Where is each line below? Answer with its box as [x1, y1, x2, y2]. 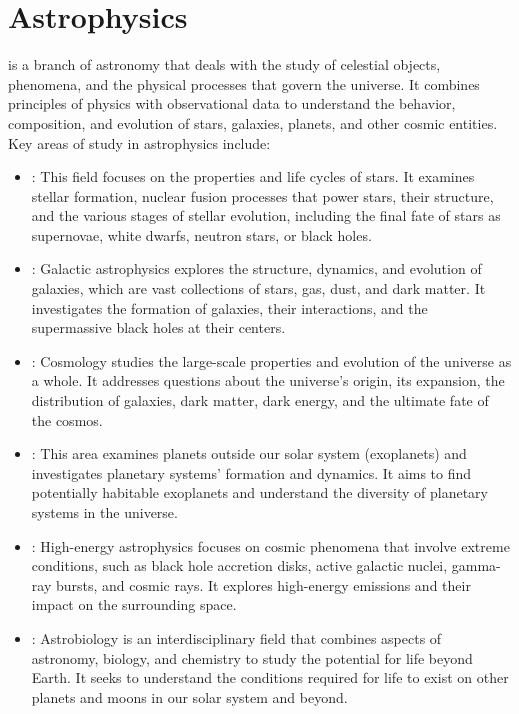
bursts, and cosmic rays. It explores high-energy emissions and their [55, 574, 471, 595]
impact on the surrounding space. [31, 594, 237, 615]
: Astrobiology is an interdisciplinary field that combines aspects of [31, 627, 442, 648]
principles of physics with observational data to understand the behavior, [8, 93, 456, 114]
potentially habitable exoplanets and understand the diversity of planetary [31, 482, 488, 503]
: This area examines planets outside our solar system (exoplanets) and [31, 443, 467, 464]
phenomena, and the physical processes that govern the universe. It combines [8, 73, 480, 94]
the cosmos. [31, 409, 103, 430]
